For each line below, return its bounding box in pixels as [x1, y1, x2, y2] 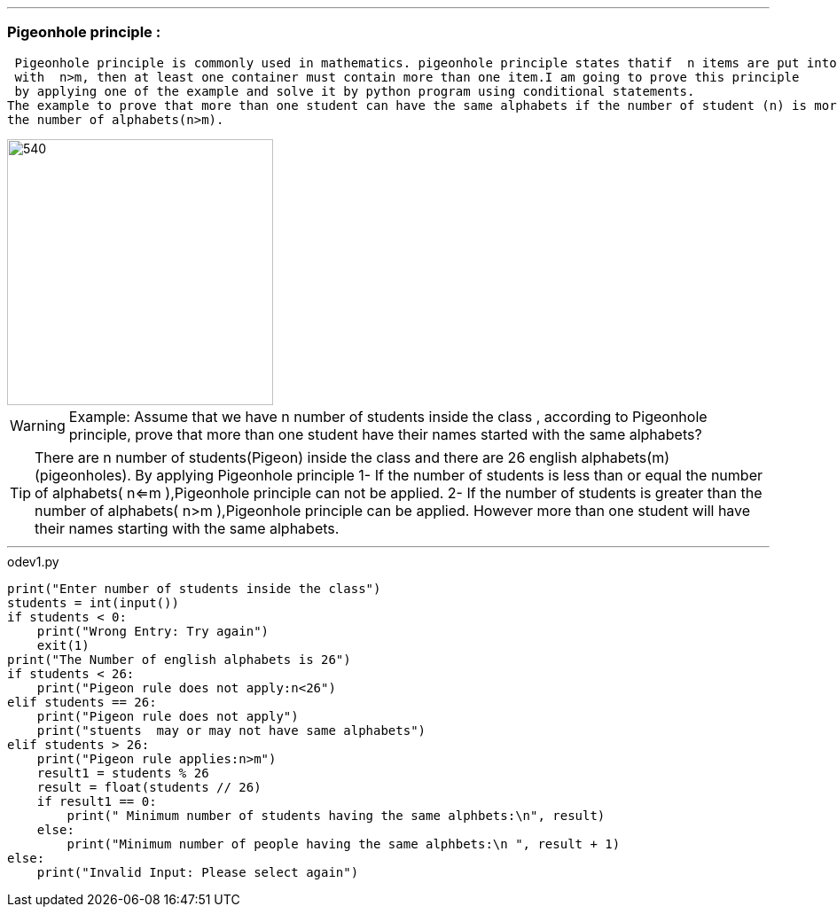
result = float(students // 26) [36, 779, 262, 794]
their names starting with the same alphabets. [35, 519, 340, 537]
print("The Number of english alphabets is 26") [7, 652, 351, 667]
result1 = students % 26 [36, 765, 209, 780]
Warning [10, 416, 66, 434]
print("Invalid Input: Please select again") [36, 864, 359, 879]
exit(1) [36, 637, 90, 652]
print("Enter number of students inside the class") [7, 581, 381, 596]
